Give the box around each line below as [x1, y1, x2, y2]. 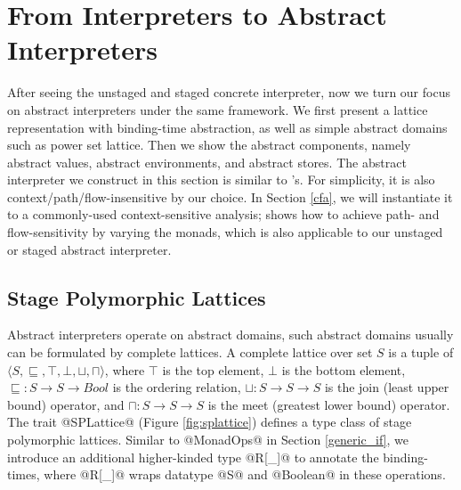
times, [7, 465, 40, 484]
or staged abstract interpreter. [7, 240, 172, 258]
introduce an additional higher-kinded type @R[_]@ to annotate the [7, 447, 379, 466]
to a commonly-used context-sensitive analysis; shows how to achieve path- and [7, 205, 440, 224]
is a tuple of [388, 343, 454, 362]
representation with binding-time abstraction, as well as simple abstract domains [7, 118, 448, 136]
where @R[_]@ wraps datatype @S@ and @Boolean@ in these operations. [44, 465, 446, 484]
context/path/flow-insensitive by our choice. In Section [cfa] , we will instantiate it [7, 187, 453, 206]
